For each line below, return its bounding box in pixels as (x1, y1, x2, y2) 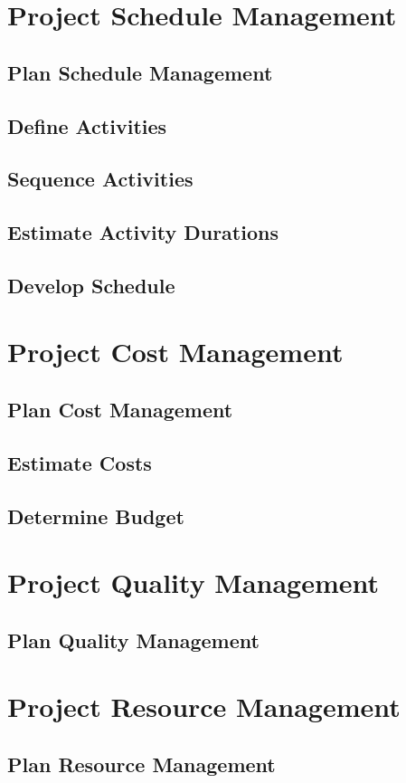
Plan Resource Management (7, 750, 276, 778)
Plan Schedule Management (7, 58, 273, 86)
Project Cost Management (7, 333, 344, 370)
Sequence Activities (7, 165, 194, 193)
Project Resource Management (7, 688, 401, 725)
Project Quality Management (7, 564, 380, 601)
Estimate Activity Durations (7, 218, 279, 246)
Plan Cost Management (7, 396, 233, 424)
